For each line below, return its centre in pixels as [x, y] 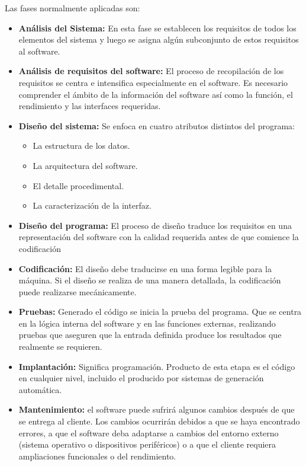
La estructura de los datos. [81, 146]
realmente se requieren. [60, 347]
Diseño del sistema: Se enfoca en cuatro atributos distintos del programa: [157, 125]
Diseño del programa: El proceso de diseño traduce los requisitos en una [155, 225]
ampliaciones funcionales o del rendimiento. [97, 456]
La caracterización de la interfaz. [92, 205]
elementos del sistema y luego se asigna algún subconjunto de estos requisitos [159, 39]
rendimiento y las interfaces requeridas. [90, 106]
